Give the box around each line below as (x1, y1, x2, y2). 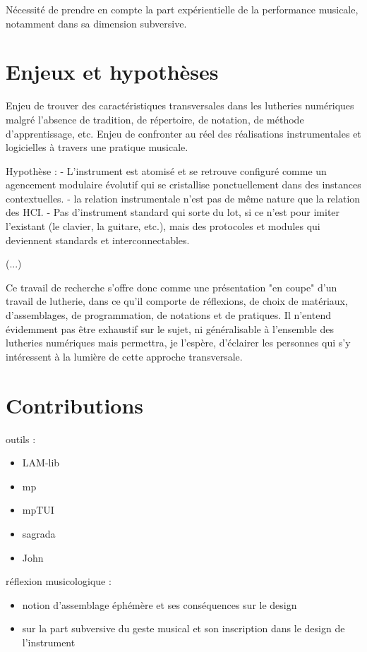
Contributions (6, 390, 144, 419)
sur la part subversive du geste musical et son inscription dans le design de (22, 621, 345, 636)
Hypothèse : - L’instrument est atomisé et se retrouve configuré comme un (6, 163, 327, 178)
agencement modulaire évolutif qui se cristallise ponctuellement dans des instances (6, 177, 361, 192)
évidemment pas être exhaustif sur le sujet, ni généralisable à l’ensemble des (6, 321, 334, 336)
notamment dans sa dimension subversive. (6, 16, 187, 30)
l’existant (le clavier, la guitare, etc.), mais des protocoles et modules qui (6, 219, 320, 234)
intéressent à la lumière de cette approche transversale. (6, 349, 243, 363)
